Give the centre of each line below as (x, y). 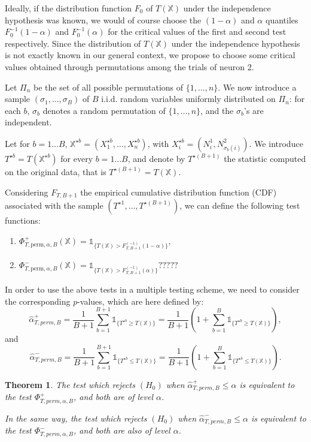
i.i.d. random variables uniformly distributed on (188, 99)
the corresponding (38, 301)
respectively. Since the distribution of (73, 43)
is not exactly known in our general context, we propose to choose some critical (150, 55)
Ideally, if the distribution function (68, 8)
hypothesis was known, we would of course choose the (103, 19)
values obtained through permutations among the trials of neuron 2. (129, 66)
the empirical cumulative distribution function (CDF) (179, 192)
